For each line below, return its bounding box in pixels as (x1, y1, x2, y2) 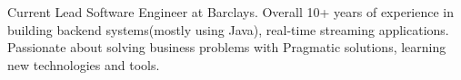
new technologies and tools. (7, 55, 160, 74)
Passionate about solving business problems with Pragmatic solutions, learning (7, 38, 446, 57)
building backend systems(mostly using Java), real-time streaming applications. (7, 20, 449, 39)
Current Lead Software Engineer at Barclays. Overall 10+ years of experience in (7, 3, 455, 21)
